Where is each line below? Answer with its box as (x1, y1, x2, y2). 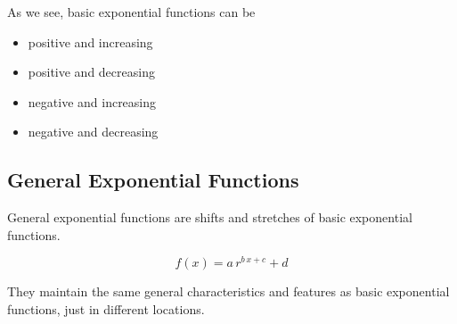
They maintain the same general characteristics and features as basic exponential (7, 282, 450, 301)
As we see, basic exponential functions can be (7, 3, 256, 21)
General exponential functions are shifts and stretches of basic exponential (7, 208, 412, 227)
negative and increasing (28, 92, 157, 111)
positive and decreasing (28, 62, 155, 81)
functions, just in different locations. (7, 300, 205, 319)
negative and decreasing (28, 122, 159, 141)
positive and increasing (28, 32, 153, 51)
